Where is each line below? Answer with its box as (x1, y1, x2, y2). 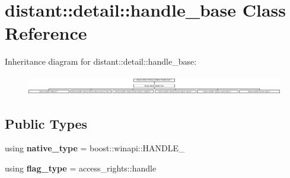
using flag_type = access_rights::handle (5, 162, 157, 174)
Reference (5, 21, 87, 45)
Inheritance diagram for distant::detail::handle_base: (5, 55, 197, 68)
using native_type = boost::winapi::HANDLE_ (5, 142, 185, 154)
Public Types (5, 114, 88, 132)
